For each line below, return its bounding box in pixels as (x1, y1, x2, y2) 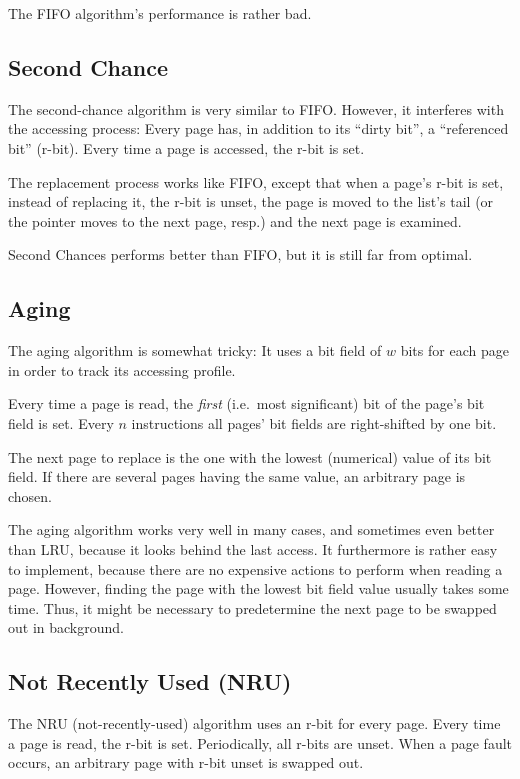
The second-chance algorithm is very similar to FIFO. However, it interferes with (8, 98, 504, 119)
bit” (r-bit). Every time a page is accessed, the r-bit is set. (8, 137, 365, 158)
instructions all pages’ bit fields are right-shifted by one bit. (131, 412, 497, 433)
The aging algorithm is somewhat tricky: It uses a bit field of (8, 340, 382, 361)
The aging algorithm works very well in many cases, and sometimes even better (8, 519, 495, 540)
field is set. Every (8, 412, 114, 433)
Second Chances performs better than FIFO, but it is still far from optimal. (8, 244, 473, 265)
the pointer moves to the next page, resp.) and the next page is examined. (8, 210, 462, 231)
